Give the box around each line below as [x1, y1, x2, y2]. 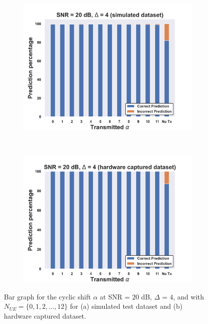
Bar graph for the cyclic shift [4, 291, 91, 301]
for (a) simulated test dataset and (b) [69, 301, 183, 311]
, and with [173, 291, 204, 301]
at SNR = [100, 291, 130, 301]
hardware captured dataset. [4, 310, 86, 321]
